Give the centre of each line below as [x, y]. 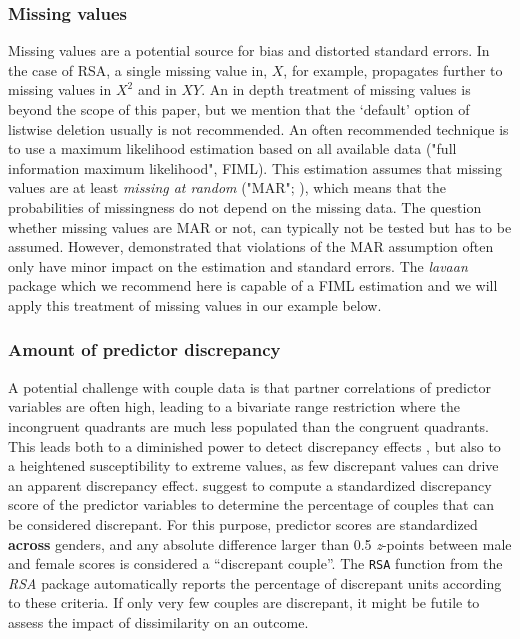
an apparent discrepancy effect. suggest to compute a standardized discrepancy [250, 484]
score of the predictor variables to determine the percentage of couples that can [251, 504]
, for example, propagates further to [393, 69]
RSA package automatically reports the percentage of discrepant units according [255, 582]
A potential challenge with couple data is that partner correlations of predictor [250, 386]
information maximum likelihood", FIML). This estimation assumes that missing [255, 167]
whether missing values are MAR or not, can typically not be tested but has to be [260, 226]
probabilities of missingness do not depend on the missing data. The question [245, 206]
